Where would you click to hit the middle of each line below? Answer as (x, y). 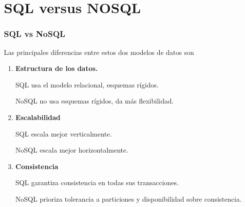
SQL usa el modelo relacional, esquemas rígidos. (87, 84)
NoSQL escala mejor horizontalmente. (72, 150)
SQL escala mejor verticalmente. (64, 133)
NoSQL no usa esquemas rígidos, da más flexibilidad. (94, 101)
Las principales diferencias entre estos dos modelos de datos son (99, 52)
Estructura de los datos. (57, 68)
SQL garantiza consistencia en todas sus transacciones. (97, 182)
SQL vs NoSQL (35, 34)
